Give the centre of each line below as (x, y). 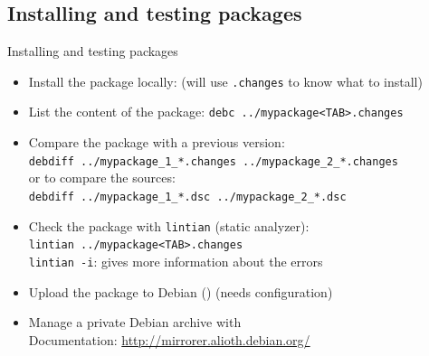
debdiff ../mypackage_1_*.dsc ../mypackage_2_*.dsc (187, 197)
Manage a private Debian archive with (135, 322)
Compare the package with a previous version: (157, 142)
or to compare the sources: (102, 178)
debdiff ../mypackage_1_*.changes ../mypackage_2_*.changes (213, 161)
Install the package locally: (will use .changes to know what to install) (225, 81)
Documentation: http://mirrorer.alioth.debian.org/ (169, 339)
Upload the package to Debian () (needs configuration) (181, 291)
